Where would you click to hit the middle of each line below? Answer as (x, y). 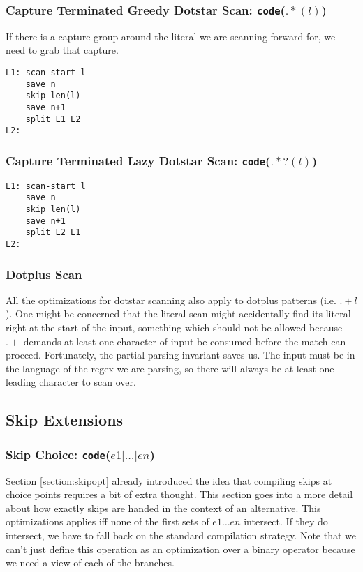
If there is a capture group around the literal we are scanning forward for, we (171, 36)
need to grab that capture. (62, 50)
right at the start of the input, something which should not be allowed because (174, 328)
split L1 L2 (53, 119)
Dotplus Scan (44, 274)
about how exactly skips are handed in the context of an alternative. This (163, 507)
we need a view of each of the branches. (90, 563)
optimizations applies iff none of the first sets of (108, 521)
